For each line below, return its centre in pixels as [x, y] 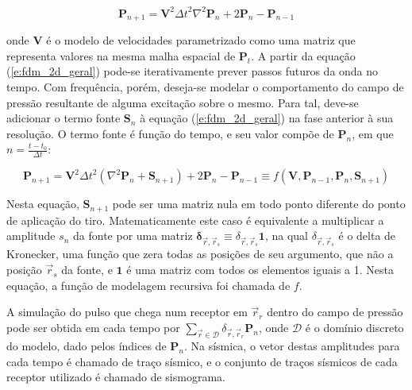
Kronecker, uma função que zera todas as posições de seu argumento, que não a [200, 254]
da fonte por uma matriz [133, 236]
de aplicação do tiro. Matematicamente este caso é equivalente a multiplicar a [195, 220]
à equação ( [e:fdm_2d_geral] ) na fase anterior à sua [267, 118]
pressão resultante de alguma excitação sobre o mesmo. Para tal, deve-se [183, 102]
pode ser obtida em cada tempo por [93, 327]
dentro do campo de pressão [335, 312]
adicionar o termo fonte [64, 118]
